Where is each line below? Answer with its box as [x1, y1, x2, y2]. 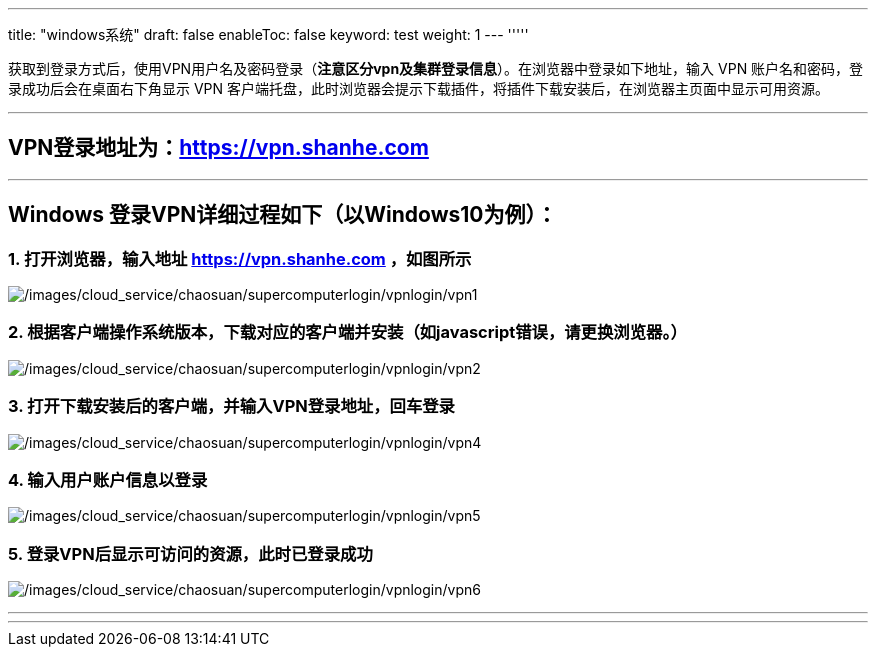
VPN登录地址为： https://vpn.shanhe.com [8, 135, 429, 161]
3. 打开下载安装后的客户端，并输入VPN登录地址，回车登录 [8, 396, 455, 417]
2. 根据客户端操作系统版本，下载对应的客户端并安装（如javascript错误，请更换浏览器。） [8, 322, 687, 343]
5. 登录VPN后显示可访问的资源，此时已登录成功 [8, 543, 373, 564]
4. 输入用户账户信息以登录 [8, 469, 208, 490]
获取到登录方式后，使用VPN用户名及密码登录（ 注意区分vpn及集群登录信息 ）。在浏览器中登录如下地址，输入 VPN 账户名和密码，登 [8, 60, 864, 77]
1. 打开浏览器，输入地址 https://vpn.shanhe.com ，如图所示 [8, 248, 472, 269]
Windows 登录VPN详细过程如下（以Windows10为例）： [8, 202, 557, 228]
